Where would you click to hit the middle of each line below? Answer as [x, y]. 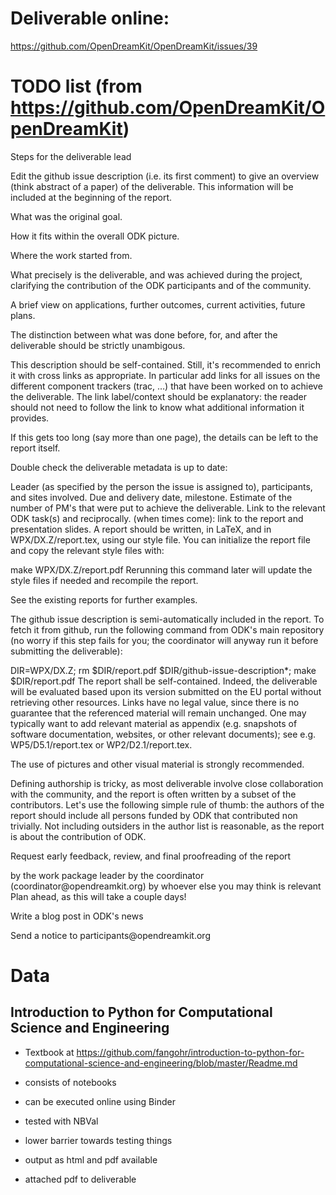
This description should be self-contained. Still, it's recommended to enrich [166, 364]
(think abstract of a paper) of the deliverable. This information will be [152, 186]
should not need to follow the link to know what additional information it [157, 407]
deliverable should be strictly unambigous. [98, 345]
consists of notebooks [70, 1082]
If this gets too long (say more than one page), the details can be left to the [164, 437]
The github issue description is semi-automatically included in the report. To [167, 619]
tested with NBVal [61, 1121]
